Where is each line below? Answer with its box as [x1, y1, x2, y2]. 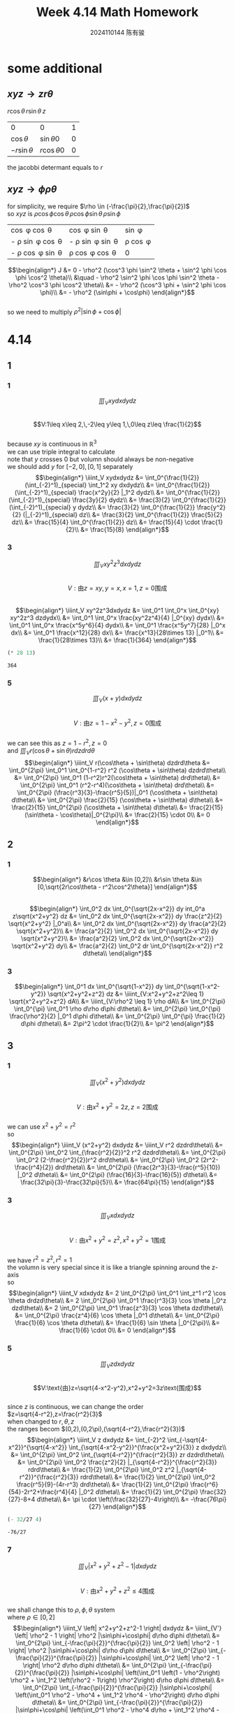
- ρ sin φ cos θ [10, 236, 63, 246]
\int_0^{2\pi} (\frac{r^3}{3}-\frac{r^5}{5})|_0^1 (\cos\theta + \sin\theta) [17, 788, 218, 797]
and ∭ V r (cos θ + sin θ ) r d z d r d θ [7, 746, 96, 756]
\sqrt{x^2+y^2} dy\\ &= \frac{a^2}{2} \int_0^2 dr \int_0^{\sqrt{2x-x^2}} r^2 [11, 941, 224, 951]
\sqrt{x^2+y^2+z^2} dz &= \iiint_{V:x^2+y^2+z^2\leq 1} [47, 990, 205, 998]
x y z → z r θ [7, 88, 54, 100]
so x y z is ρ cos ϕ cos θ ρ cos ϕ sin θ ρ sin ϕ [7, 209, 121, 217]
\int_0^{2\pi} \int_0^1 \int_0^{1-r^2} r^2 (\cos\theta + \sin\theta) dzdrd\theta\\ [8, 766, 226, 774]
